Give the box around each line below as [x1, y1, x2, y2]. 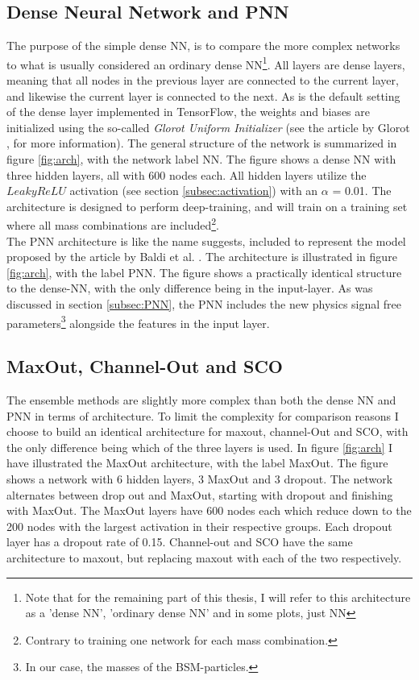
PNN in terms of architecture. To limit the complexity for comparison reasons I [6, 407, 399, 424]
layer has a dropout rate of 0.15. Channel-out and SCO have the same [6, 533, 353, 550]
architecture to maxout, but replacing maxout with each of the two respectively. [6, 549, 402, 566]
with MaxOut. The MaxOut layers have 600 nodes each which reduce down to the [6, 502, 412, 519]
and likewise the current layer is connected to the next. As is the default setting [6, 87, 400, 104]
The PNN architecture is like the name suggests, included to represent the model [6, 232, 406, 249]
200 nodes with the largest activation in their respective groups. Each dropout [6, 517, 392, 534]
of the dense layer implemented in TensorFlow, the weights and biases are [6, 103, 370, 120]
